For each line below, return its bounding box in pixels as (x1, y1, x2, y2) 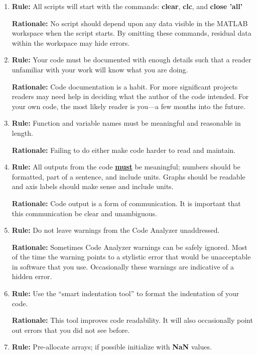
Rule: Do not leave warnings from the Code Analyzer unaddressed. (12, 225, 220, 235)
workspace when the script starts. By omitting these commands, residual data (12, 28, 251, 38)
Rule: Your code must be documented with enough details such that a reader (12, 54, 251, 65)
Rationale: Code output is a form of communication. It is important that (12, 198, 241, 208)
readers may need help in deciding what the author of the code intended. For (12, 91, 249, 102)
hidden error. (12, 271, 52, 282)
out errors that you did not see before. (12, 324, 130, 335)
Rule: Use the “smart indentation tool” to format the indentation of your (12, 288, 239, 299)
